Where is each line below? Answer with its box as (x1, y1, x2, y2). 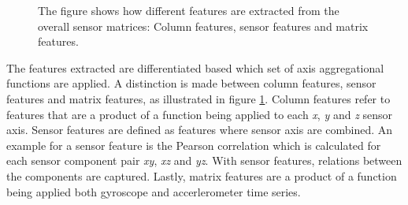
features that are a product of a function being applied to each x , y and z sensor (6, 106, 393, 122)
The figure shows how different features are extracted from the (38, 2, 339, 18)
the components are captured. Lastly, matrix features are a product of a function (6, 167, 397, 184)
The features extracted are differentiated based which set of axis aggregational (6, 59, 384, 76)
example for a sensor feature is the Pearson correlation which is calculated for (6, 136, 381, 153)
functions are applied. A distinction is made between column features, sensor (6, 75, 376, 91)
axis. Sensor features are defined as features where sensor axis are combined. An (6, 121, 393, 138)
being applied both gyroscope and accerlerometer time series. (6, 183, 301, 199)
